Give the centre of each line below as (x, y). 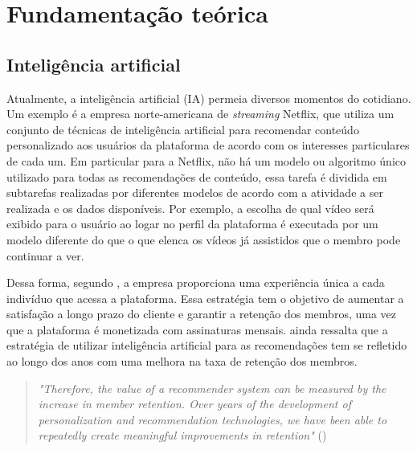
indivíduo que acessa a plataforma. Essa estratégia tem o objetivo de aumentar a (205, 298)
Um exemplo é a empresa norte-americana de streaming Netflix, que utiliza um (200, 114)
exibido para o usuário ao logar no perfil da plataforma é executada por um (192, 224)
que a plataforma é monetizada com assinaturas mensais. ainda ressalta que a (197, 329)
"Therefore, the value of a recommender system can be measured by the (212, 388)
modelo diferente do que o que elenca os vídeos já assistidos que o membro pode (204, 239)
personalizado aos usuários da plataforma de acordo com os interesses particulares (208, 145)
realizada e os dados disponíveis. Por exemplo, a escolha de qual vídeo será (190, 208)
